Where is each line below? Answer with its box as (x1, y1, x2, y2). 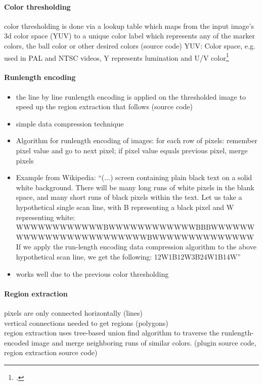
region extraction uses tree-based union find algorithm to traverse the (4, 327, 220, 338)
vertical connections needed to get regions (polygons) (4, 317, 168, 328)
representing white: (16, 211, 75, 222)
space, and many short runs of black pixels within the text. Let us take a (16, 192, 242, 202)
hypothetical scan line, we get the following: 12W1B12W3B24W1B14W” (16, 251, 241, 262)
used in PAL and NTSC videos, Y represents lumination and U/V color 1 (4, 51, 229, 63)
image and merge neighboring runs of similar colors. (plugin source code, (31, 337, 256, 348)
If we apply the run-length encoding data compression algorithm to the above (16, 241, 256, 252)
